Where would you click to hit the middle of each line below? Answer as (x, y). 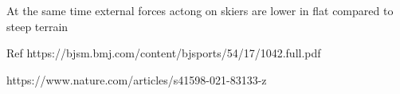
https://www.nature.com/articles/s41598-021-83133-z (137, 79)
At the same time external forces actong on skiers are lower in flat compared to (200, 10)
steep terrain (37, 26)
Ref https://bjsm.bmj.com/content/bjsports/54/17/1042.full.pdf (164, 53)
